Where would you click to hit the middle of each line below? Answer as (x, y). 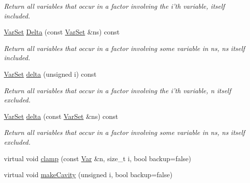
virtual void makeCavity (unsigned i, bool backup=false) (88, 175)
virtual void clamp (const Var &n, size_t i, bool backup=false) (98, 158)
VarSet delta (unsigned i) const (50, 74)
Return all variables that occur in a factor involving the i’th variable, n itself (117, 90)
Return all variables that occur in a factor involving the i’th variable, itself (114, 6)
